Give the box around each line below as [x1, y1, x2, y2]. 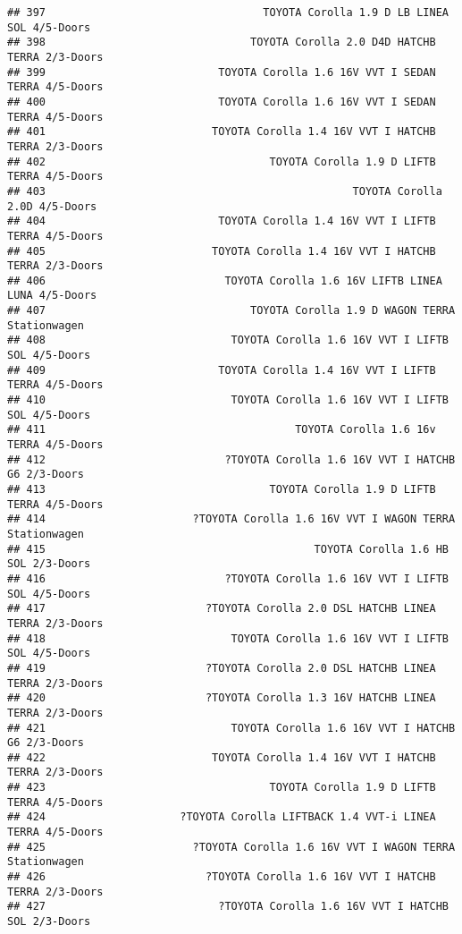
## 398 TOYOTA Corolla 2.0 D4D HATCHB [7, 36, 436, 49]
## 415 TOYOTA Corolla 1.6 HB [7, 542, 449, 556]
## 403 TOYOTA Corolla [7, 184, 442, 198]
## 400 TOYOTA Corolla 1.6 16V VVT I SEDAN [7, 95, 436, 108]
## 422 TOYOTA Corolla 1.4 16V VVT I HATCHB [7, 751, 436, 764]
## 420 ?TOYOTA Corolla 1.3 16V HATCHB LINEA [7, 692, 436, 705]
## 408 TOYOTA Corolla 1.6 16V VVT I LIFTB [7, 334, 449, 347]
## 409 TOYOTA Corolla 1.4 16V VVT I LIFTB [7, 363, 436, 377]
